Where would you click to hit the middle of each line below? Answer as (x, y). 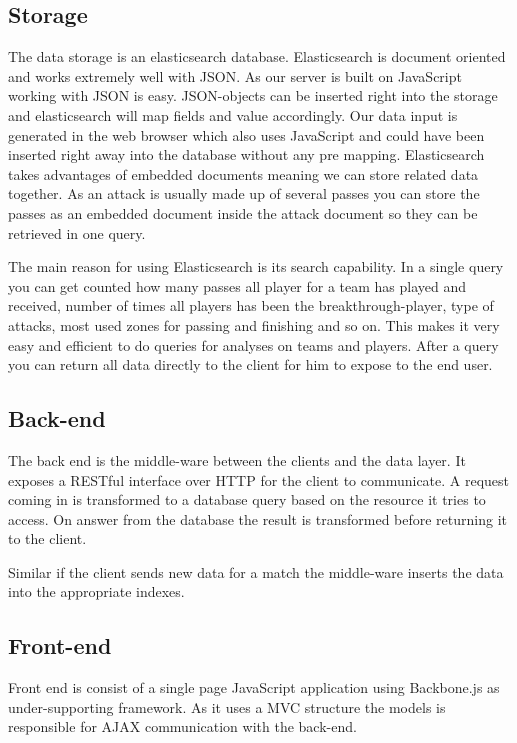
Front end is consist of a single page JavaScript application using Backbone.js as (254, 687)
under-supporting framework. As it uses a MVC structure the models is (227, 706)
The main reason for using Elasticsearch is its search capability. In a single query (256, 266)
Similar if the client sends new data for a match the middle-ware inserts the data (256, 571)
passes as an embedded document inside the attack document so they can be (243, 212)
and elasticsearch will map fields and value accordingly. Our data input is (233, 114)
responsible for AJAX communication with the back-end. (182, 726)
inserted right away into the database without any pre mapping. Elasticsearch (246, 154)
